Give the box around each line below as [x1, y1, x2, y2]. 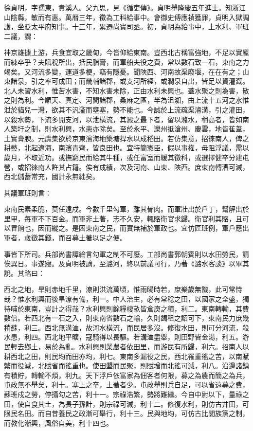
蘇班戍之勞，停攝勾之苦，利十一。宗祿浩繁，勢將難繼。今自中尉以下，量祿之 [4, 389, 249, 399]
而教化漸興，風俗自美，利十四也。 [4, 417, 113, 428]
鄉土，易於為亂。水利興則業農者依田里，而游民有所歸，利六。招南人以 [24, 341, 249, 351]
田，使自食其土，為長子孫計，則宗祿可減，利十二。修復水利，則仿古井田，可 [4, 398, 249, 409]
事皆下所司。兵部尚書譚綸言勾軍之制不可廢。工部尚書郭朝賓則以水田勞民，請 [4, 249, 249, 259]
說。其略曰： [4, 268, 45, 278]
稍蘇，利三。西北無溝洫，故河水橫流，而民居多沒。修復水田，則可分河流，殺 [4, 322, 249, 332]
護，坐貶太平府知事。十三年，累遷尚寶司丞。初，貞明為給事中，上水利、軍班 [4, 21, 249, 32]
